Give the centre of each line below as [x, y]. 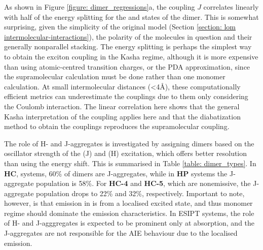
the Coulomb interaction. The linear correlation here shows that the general [122, 106]
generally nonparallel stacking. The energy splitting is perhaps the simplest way [128, 46]
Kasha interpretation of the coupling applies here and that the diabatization [122, 116]
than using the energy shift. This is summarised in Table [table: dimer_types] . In [130, 163]
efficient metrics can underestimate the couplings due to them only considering [126, 96]
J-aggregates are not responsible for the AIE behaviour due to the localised [121, 233]
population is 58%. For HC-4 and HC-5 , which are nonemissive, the [143, 183]
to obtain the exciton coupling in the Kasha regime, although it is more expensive [131, 56]
